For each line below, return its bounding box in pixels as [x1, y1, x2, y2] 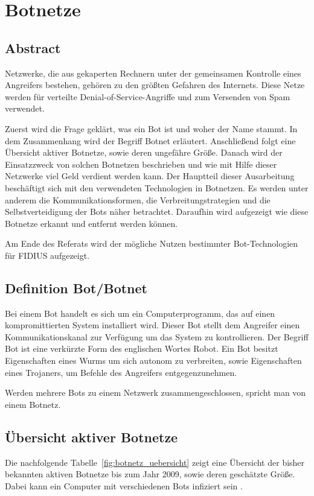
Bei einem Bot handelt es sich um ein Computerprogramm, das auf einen [5, 307, 275, 319]
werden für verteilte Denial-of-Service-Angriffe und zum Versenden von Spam [5, 90, 290, 103]
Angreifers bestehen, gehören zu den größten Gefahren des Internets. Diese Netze [5, 78, 305, 91]
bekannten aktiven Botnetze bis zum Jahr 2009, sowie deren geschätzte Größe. [5, 468, 295, 480]
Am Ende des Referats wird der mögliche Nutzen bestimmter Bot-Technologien [5, 237, 298, 250]
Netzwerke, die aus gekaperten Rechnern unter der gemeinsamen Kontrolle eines [5, 66, 301, 79]
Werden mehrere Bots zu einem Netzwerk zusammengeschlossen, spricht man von [5, 386, 306, 399]
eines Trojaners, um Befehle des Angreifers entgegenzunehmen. [5, 366, 237, 378]
